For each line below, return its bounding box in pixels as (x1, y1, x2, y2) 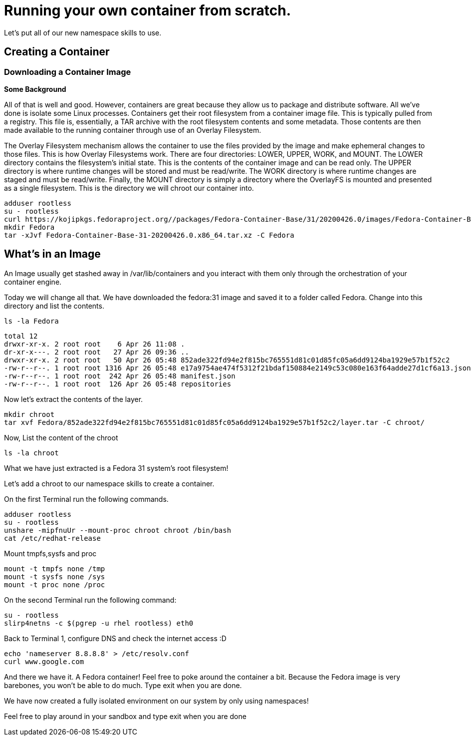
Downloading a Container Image (4, 66, 131, 77)
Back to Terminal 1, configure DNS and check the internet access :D (4, 634, 227, 643)
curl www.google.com (4, 657, 84, 666)
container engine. (4, 277, 62, 286)
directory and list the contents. (4, 301, 104, 310)
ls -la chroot (4, 448, 59, 457)
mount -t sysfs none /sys (4, 572, 105, 581)
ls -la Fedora (4, 317, 59, 325)
